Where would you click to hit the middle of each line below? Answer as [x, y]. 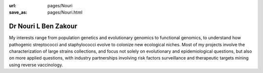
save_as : [18, 13]
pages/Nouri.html [65, 13]
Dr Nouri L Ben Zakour [43, 26]
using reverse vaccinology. [36, 65]
